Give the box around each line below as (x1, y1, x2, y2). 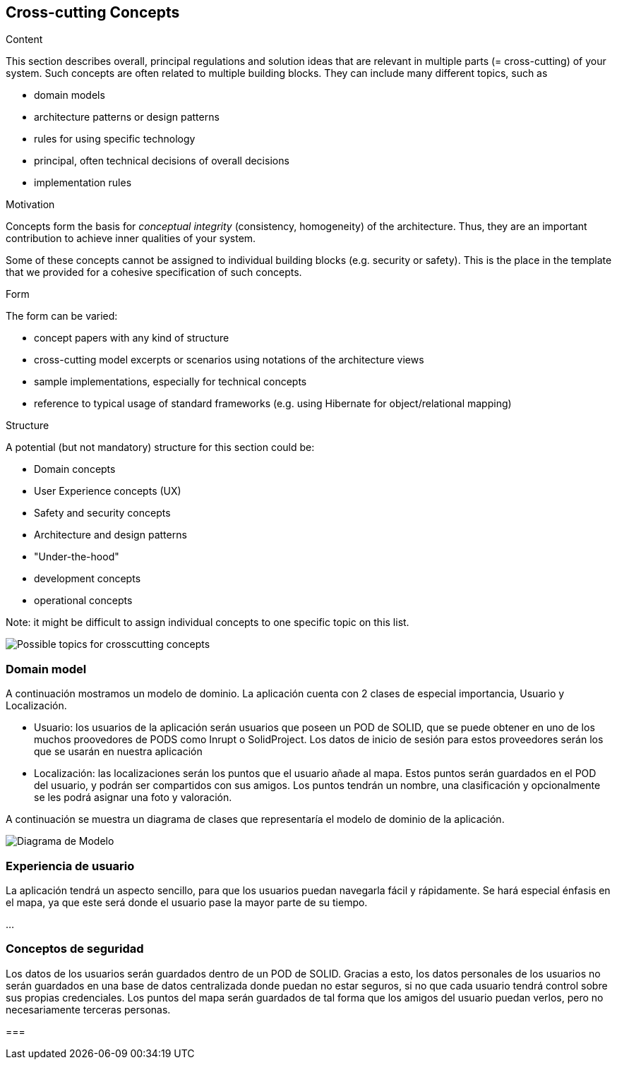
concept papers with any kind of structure (34, 332, 229, 344)
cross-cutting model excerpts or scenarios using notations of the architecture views (34, 354, 424, 366)
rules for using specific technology (34, 133, 196, 145)
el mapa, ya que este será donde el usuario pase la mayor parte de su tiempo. (6, 896, 368, 908)
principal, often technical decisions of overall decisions (34, 155, 289, 167)
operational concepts (34, 594, 133, 607)
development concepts (34, 572, 141, 585)
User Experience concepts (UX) (34, 485, 181, 498)
